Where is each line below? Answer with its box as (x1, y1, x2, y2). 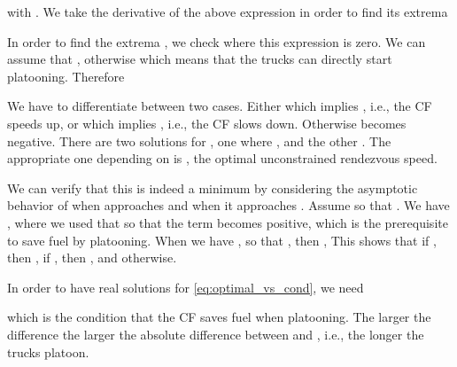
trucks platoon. (7, 342, 89, 361)
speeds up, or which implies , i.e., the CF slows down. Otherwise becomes (7, 113, 407, 132)
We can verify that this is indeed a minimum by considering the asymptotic (7, 178, 418, 197)
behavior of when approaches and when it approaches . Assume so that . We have (7, 196, 450, 215)
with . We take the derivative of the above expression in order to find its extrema (7, 3, 448, 20)
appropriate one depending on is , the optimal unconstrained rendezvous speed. (7, 149, 438, 168)
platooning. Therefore (7, 66, 125, 85)
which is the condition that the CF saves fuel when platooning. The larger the (7, 308, 431, 326)
